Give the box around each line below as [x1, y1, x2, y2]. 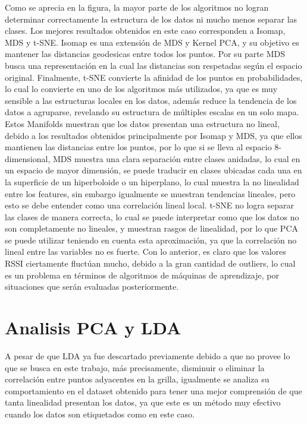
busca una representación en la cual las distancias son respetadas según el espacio [5, 59, 302, 71]
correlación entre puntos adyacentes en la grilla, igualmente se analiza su [5, 373, 270, 385]
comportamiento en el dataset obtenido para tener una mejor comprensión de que [5, 384, 302, 397]
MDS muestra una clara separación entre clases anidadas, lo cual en [52, 152, 300, 164]
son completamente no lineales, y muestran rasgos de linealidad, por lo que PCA [5, 222, 299, 235]
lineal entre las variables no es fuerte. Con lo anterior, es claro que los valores [5, 245, 286, 258]
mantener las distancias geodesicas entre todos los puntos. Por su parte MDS [5, 48, 285, 60]
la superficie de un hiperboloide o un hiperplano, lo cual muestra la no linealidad [5, 175, 299, 188]
